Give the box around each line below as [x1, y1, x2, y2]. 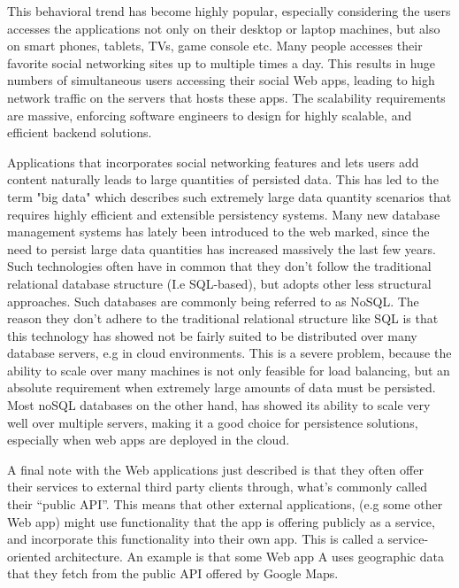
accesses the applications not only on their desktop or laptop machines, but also [7, 19, 440, 37]
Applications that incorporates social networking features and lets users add [7, 152, 419, 171]
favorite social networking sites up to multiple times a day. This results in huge [7, 53, 436, 72]
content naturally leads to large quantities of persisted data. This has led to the [7, 170, 439, 189]
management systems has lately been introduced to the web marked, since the [7, 222, 430, 241]
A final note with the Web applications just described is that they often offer [7, 460, 424, 478]
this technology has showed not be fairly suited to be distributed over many [7, 326, 417, 344]
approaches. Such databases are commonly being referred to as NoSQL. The [7, 291, 419, 310]
